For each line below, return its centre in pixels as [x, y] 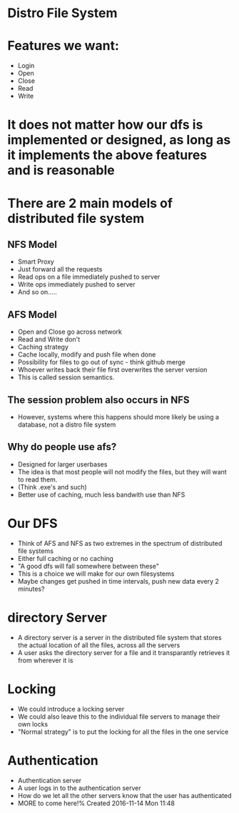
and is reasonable [61, 170]
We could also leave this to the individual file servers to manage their [119, 717]
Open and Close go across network [70, 332]
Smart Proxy [36, 261]
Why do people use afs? [62, 447]
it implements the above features [107, 155]
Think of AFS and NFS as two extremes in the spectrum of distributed [120, 543]
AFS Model [32, 315]
